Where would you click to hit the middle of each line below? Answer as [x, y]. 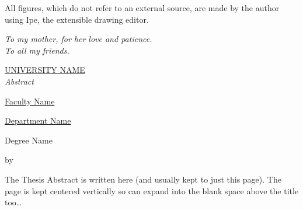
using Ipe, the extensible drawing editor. [77, 19]
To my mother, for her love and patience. [79, 39]
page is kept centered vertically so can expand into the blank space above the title [152, 190]
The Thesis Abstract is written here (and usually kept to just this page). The [143, 179]
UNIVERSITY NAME [45, 70]
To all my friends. [37, 50]
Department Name [38, 120]
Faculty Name [30, 101]
